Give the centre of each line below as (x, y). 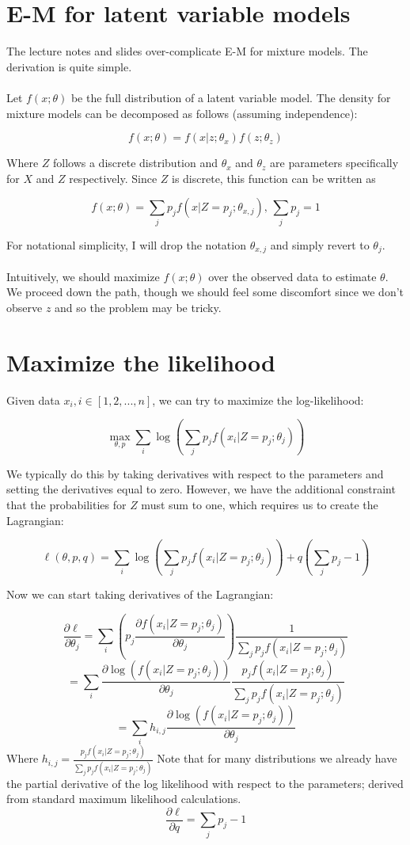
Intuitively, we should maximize (83, 276)
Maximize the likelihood (141, 362)
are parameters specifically (334, 163)
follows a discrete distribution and (135, 163)
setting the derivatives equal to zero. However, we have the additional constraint (201, 489)
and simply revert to (320, 244)
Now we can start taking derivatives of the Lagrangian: (140, 594)
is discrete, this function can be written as (274, 178)
